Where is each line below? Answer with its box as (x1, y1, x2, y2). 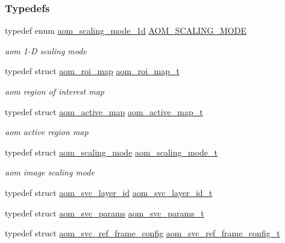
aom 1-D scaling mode (5, 44, 87, 57)
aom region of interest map (5, 85, 104, 97)
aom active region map (5, 125, 89, 138)
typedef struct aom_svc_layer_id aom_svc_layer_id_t (5, 186, 213, 198)
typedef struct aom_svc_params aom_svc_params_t (5, 206, 204, 219)
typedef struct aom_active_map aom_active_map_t (5, 105, 203, 118)
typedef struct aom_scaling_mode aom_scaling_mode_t (5, 145, 218, 158)
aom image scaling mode (5, 166, 95, 178)
